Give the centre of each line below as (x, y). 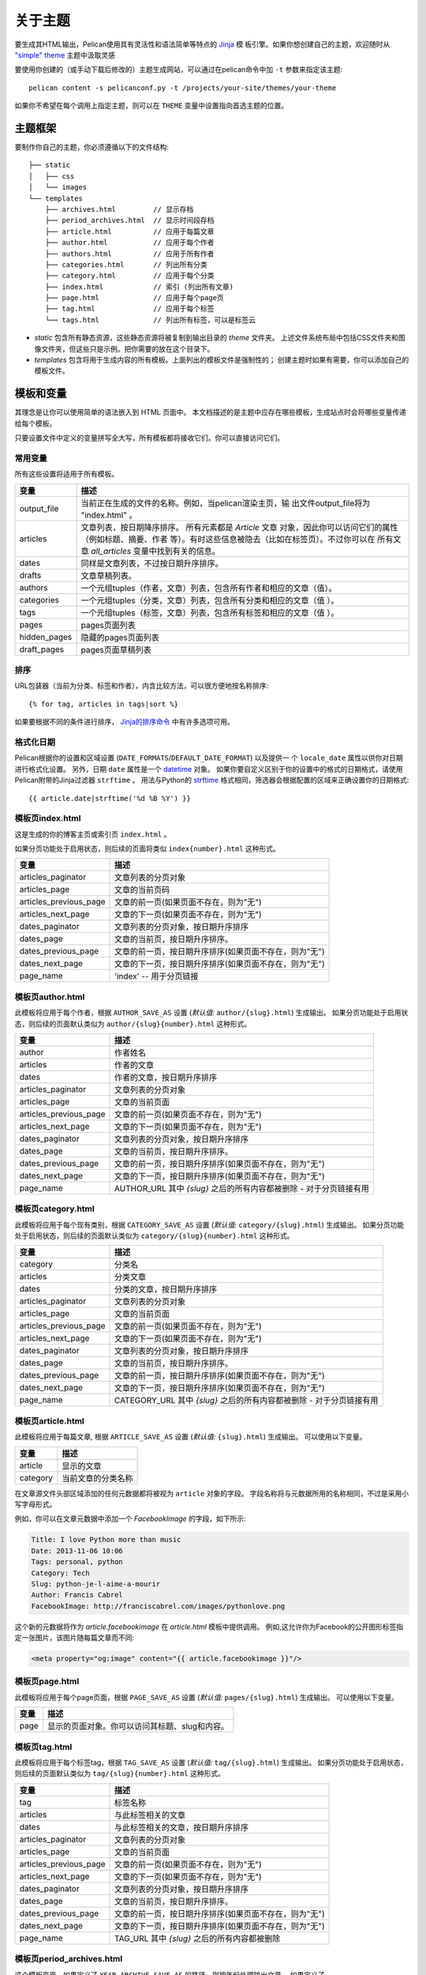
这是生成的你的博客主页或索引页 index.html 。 (93, 834)
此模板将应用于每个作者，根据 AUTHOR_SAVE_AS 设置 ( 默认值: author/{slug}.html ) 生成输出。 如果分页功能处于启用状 (211, 1013)
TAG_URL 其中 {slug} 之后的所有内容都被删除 (198, 1938)
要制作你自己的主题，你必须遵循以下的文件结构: (92, 147)
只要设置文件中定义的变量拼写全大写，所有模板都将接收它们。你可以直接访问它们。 (149, 438)
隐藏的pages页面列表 (120, 638)
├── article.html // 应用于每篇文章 (129, 231)
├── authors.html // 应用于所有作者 (129, 254)
